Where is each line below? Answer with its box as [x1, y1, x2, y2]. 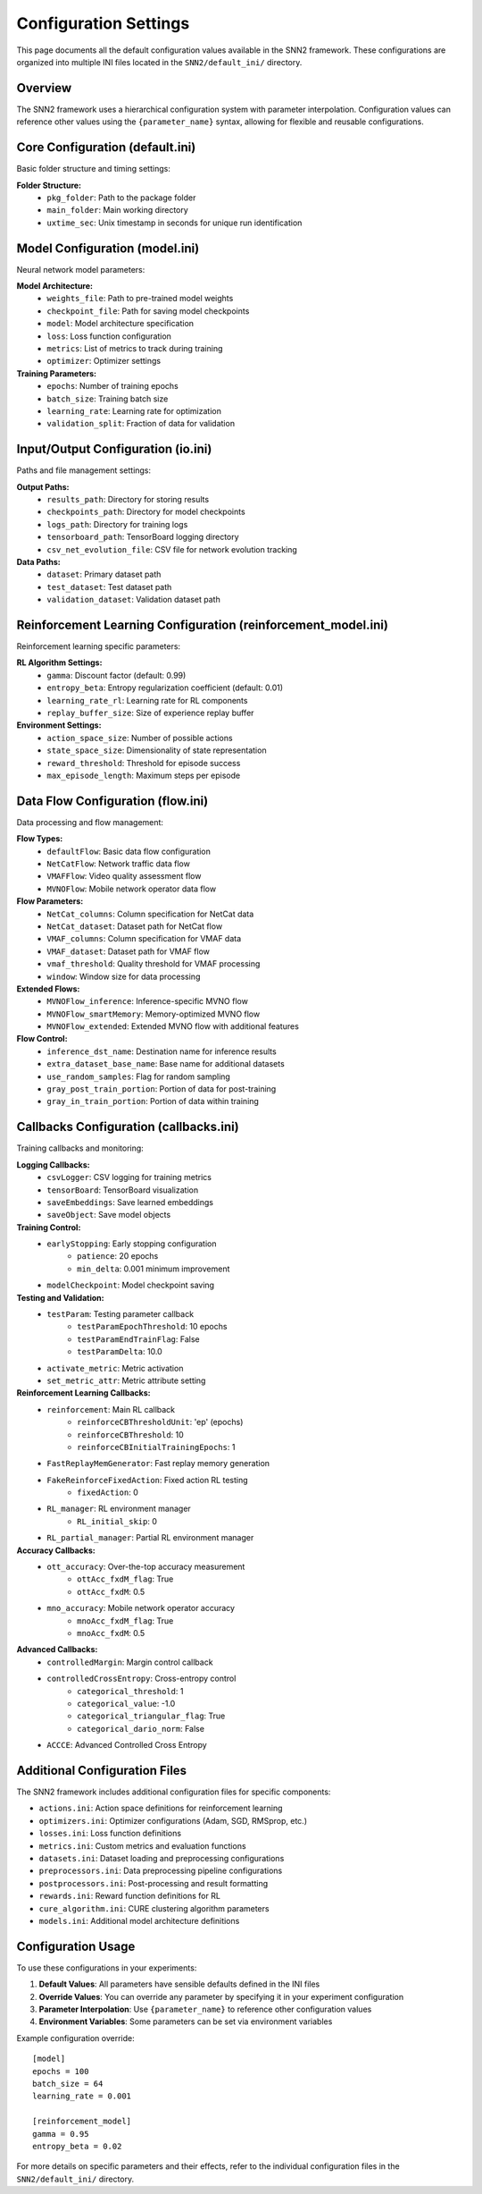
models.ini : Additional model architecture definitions [38, 1915, 240, 1926]
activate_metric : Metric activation [46, 1363, 184, 1373]
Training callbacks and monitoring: [16, 1143, 145, 1153]
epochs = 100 [32, 2066, 89, 2076]
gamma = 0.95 [32, 2129, 89, 2139]
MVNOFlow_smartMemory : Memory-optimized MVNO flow [46, 1008, 261, 1019]
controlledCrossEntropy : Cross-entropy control [46, 1673, 237, 1684]
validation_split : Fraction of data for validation [46, 418, 236, 429]
